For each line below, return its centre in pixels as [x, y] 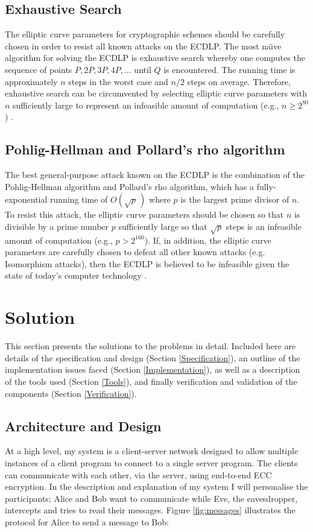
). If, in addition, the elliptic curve [208, 240]
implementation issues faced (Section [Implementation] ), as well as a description [153, 369]
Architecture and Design [83, 426]
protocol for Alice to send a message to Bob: [87, 521]
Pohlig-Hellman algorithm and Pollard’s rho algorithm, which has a [129, 186]
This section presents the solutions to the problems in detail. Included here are [150, 346]
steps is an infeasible [264, 226]
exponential [26, 199]
